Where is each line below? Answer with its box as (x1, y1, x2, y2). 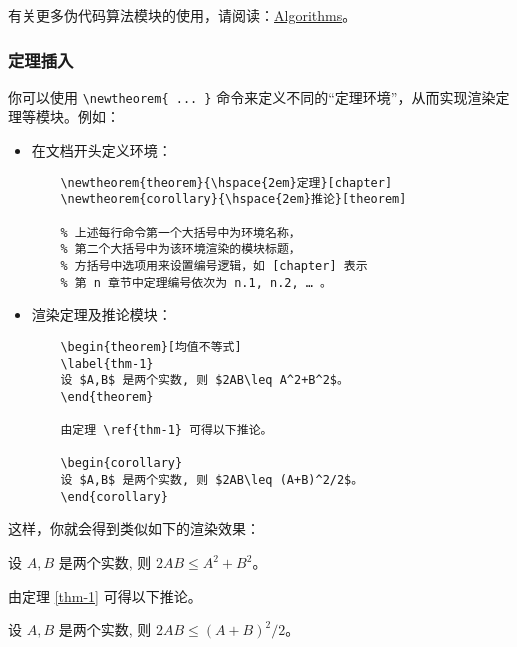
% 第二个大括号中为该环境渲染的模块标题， (60, 242, 301, 257)
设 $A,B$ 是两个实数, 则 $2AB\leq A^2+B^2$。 (60, 373, 349, 388)
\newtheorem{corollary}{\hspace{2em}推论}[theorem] (60, 192, 407, 207)
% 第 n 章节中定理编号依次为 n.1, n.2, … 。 (60, 275, 332, 290)
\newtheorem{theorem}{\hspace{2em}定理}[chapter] (60, 175, 393, 190)
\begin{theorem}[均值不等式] (60, 339, 242, 354)
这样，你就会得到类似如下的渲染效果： (8, 518, 260, 539)
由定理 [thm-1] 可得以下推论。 (8, 585, 202, 606)
